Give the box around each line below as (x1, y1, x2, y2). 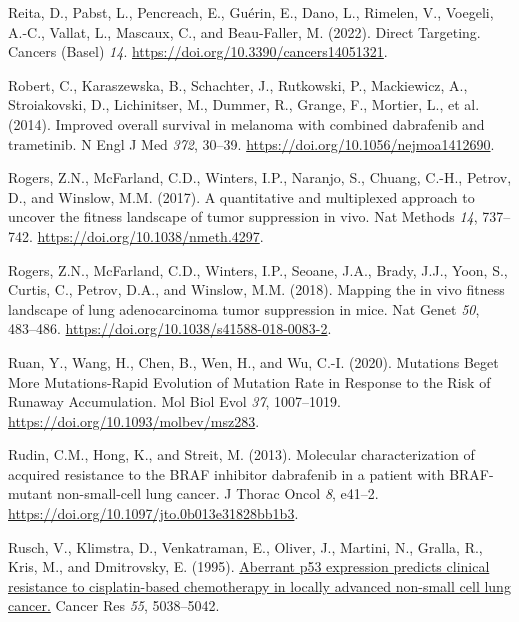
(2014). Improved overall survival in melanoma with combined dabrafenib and (8, 113, 485, 134)
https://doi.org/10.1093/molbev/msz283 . (8, 410, 260, 431)
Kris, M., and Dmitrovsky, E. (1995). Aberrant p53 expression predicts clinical (8, 556, 490, 577)
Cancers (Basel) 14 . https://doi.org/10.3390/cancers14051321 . (8, 41, 388, 62)
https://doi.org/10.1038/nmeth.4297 (37, 225, 260, 246)
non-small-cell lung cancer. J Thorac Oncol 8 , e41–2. (56, 483, 379, 504)
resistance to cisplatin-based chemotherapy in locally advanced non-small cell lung (8, 575, 511, 596)
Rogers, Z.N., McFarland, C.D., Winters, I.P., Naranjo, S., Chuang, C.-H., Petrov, (8, 167, 512, 188)
